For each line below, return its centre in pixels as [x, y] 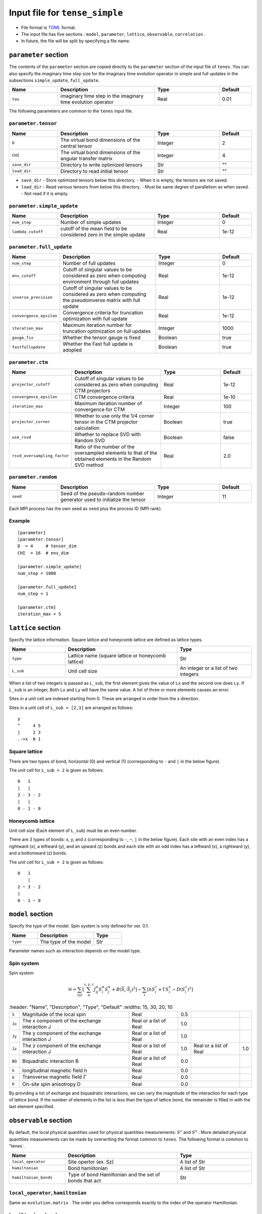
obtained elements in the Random [113, 459]
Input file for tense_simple [66, 13]
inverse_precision [32, 297]
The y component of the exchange [62, 1033]
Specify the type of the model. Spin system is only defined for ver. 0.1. [79, 926]
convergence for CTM [100, 409]
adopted [72, 350]
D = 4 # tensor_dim [47, 546]
